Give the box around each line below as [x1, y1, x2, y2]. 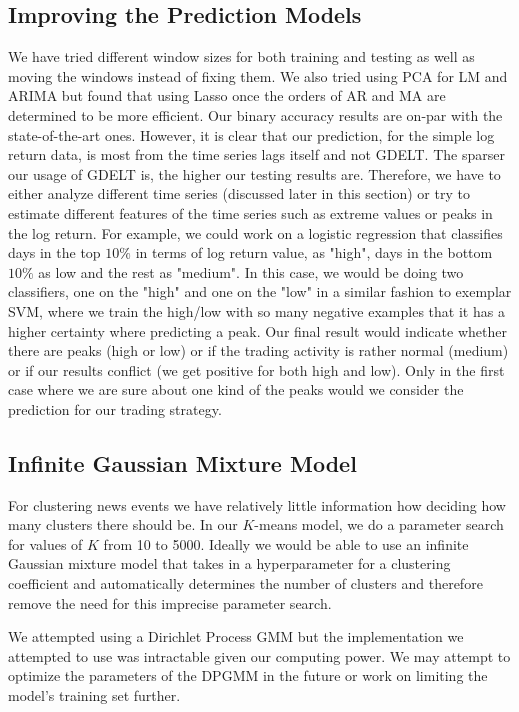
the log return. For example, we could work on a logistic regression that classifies [8, 222, 503, 243]
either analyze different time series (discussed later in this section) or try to [8, 183, 470, 204]
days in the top [8, 242, 101, 263]
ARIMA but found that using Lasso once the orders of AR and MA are [8, 85, 446, 106]
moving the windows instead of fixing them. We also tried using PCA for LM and [8, 65, 508, 86]
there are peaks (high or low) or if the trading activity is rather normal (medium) [8, 340, 509, 361]
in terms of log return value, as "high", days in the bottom [135, 242, 493, 263]
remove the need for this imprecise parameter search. [8, 592, 332, 613]
